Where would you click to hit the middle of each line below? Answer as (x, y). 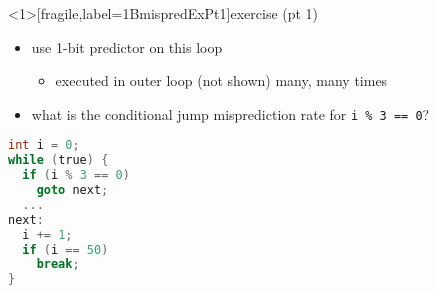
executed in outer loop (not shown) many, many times (221, 80)
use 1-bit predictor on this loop (127, 46)
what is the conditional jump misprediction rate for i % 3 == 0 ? (230, 113)
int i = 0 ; (44, 145)
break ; (58, 264)
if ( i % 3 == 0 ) (76, 175)
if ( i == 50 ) (65, 249)
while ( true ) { (58, 160)
